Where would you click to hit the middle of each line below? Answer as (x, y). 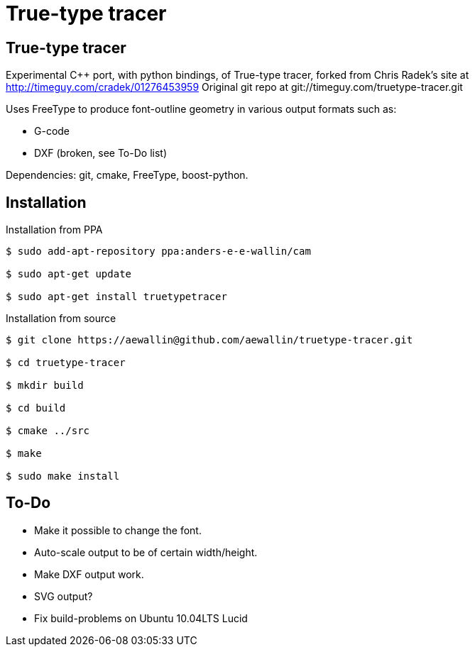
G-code (52, 131)
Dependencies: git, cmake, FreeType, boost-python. (127, 175)
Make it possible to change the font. (118, 530)
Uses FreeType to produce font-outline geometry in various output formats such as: (201, 109)
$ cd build (36, 408)
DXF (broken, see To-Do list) (100, 153)
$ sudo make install (63, 476)
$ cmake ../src (48, 431)
